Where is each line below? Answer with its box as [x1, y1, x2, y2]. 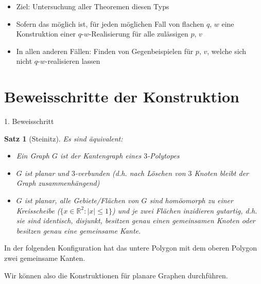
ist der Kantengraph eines [60, 150, 142, 161]
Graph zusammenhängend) [16, 177, 100, 188]
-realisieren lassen [45, 56, 100, 66]
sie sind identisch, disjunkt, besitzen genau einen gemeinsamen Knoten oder [16, 215, 255, 226]
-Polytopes [147, 150, 180, 161]
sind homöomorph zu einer [149, 195, 233, 206]
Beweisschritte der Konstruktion [4, 86, 239, 107]
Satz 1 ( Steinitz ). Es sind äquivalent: [4, 133, 123, 144]
